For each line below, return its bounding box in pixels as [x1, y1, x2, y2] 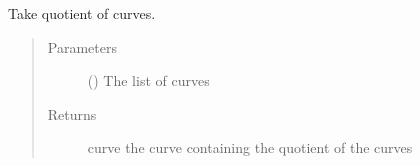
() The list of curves [87, 70, 210, 91]
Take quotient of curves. [8, 3, 156, 23]
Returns [47, 103, 97, 124]
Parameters [47, 36, 117, 57]
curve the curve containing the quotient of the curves [87, 137, 413, 158]
